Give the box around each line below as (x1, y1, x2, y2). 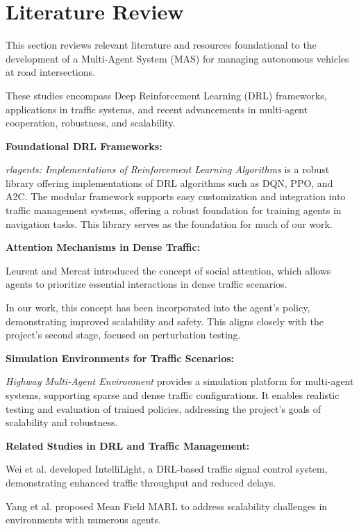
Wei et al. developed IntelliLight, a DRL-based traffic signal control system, (6, 461, 328, 476)
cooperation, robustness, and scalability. (6, 115, 176, 130)
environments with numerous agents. (6, 512, 161, 527)
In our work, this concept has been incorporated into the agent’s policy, (6, 300, 310, 315)
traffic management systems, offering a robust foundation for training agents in (6, 203, 342, 218)
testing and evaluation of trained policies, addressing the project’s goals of (6, 401, 322, 416)
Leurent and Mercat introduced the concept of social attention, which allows (6, 263, 331, 277)
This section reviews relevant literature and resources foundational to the (6, 38, 317, 52)
